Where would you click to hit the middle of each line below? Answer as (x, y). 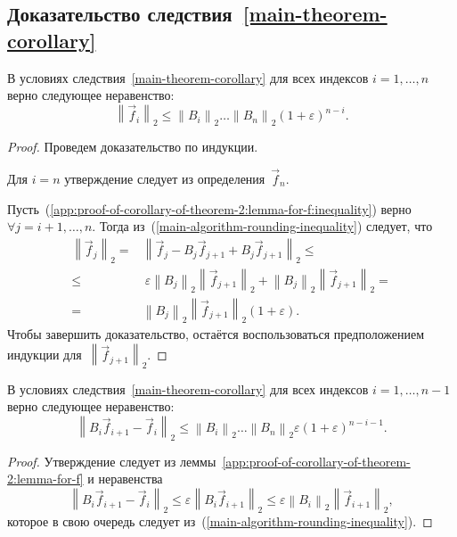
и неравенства (125, 479)
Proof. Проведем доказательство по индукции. (133, 147)
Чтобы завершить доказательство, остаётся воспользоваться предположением (216, 334)
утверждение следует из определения (165, 179)
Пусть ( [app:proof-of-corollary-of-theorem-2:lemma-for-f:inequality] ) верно (209, 208)
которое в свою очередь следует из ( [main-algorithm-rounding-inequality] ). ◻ (220, 520)
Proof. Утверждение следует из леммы (112, 461)
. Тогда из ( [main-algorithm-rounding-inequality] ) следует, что (262, 226)
